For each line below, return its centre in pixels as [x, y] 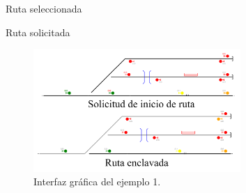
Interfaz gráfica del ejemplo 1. [97, 182]
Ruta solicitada [38, 32]
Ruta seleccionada [44, 8]
